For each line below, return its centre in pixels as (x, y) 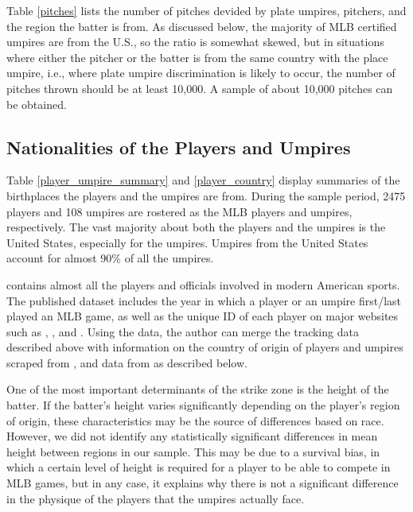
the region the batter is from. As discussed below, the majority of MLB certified (202, 26)
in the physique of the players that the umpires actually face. (156, 498)
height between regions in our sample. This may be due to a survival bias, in (193, 451)
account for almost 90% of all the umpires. (110, 258)
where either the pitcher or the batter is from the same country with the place (197, 57)
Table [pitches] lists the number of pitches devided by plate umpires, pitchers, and (206, 10)
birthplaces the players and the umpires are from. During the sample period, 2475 (206, 195)
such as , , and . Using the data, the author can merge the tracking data (183, 331)
